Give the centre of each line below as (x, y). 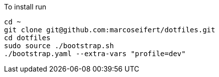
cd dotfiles (27, 38)
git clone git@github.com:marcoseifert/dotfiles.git (110, 30)
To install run (25, 7)
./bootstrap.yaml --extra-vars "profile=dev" (95, 54)
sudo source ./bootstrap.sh (59, 46)
